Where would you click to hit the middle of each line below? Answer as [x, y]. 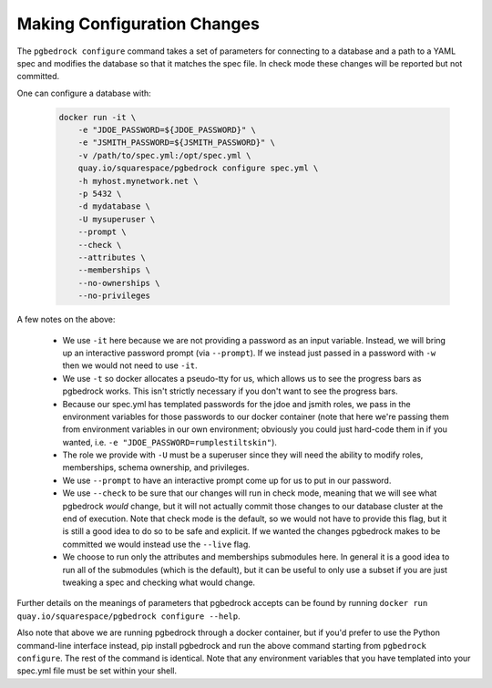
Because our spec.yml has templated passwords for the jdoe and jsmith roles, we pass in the [236, 404]
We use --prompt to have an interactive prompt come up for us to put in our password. [227, 480]
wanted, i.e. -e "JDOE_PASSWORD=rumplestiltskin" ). [170, 442]
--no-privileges [114, 296]
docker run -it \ [97, 117]
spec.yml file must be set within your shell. [97, 671]
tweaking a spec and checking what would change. [159, 582]
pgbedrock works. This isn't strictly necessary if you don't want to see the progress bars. [230, 391]
